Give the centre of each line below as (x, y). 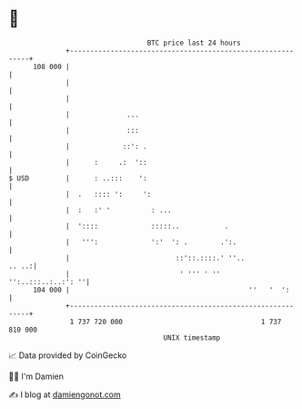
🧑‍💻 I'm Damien (36, 376)
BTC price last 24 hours (194, 43)
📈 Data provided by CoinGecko (68, 355)
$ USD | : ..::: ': (78, 178)
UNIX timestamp (192, 337)
